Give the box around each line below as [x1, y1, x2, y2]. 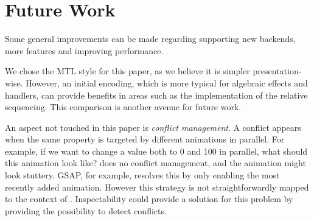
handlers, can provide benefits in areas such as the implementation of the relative [5, 88, 308, 101]
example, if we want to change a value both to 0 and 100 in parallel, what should [5, 144, 308, 157]
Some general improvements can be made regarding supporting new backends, [5, 32, 296, 45]
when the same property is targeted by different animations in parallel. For [5, 133, 285, 146]
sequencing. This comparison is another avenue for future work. [5, 100, 242, 113]
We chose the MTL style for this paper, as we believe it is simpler [5, 65, 250, 77]
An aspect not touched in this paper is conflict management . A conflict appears [5, 121, 301, 133]
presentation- [253, 65, 302, 77]
